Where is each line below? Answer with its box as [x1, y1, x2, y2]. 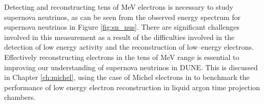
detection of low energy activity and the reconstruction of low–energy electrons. [4, 41, 254, 52]
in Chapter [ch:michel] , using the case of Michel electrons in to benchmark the [4, 72, 250, 82]
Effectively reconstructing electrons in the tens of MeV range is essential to [4, 51, 239, 62]
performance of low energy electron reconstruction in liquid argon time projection [4, 81, 260, 92]
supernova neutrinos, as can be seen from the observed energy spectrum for [4, 11, 241, 22]
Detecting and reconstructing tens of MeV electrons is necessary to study [4, 2, 233, 12]
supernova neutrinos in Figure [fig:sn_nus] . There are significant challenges [4, 22, 239, 32]
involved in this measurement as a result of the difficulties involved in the [4, 31, 235, 42]
